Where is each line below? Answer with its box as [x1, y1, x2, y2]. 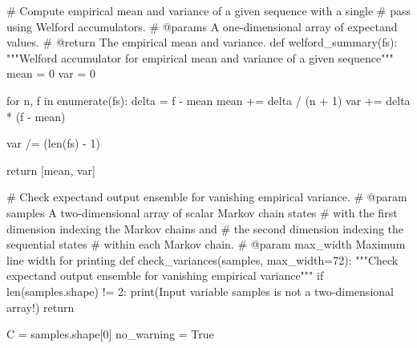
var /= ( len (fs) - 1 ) [6, 135, 100, 152]
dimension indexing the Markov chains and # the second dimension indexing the [6, 220, 404, 237]
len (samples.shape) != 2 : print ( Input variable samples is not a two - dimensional [6, 282, 394, 299]
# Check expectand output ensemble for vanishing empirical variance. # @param [6, 188, 407, 205]
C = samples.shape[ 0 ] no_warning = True [6, 326, 214, 342]
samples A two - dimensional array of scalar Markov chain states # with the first [6, 204, 398, 221]
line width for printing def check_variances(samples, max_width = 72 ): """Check [6, 251, 399, 268]
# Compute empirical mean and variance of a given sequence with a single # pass [6, 2, 411, 18]
